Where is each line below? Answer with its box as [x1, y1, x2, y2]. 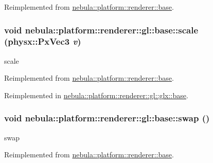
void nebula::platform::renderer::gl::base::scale [4, 23, 199, 36]
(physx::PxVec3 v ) [4, 35, 81, 48]
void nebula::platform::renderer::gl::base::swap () [4, 112, 210, 124]
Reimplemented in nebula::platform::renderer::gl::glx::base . [4, 89, 188, 100]
